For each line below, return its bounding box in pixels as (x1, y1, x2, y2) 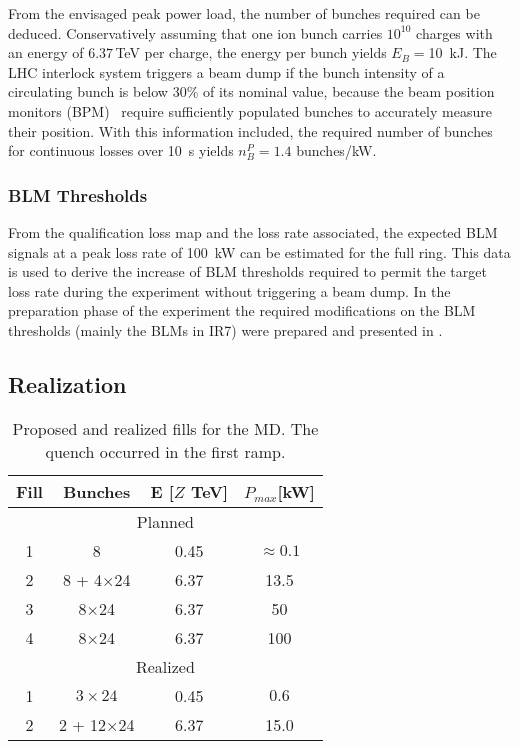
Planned (136, 509, 194, 533)
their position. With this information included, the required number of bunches (8, 120, 493, 141)
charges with (416, 22, 493, 43)
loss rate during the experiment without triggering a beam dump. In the (8, 280, 451, 301)
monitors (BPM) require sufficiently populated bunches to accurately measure (8, 100, 492, 121)
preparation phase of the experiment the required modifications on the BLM (8, 300, 476, 321)
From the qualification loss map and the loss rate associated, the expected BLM (8, 221, 498, 242)
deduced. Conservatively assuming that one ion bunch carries (8, 22, 383, 43)
